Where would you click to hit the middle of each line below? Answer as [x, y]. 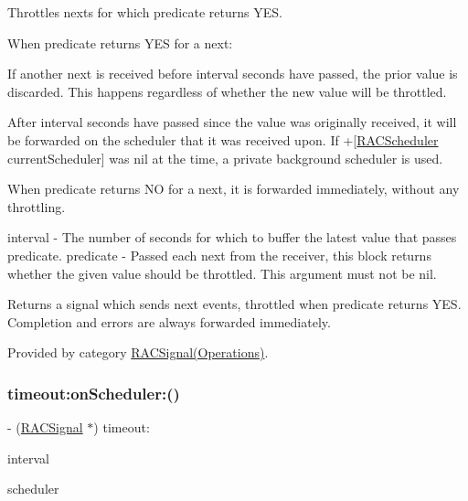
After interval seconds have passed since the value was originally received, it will [232, 122]
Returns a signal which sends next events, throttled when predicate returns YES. [234, 304]
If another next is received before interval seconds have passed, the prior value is [233, 74]
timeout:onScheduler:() [94, 393]
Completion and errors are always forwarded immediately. [169, 321]
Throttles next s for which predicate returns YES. [145, 12]
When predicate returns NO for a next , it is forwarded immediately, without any [234, 189]
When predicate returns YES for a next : [120, 43]
